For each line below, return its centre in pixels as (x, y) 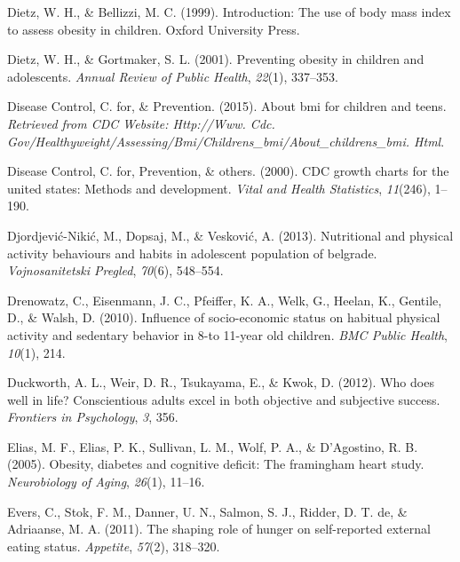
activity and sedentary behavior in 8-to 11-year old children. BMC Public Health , (228, 334)
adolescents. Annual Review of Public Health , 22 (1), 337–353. (173, 76)
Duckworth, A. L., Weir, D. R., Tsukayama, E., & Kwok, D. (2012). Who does (221, 382)
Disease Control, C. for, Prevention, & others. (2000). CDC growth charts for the (228, 171)
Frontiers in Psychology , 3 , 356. (93, 417)
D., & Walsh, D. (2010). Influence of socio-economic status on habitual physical (224, 317)
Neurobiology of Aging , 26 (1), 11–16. (106, 482)
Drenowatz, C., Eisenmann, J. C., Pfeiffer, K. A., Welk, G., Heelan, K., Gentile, (225, 300)
